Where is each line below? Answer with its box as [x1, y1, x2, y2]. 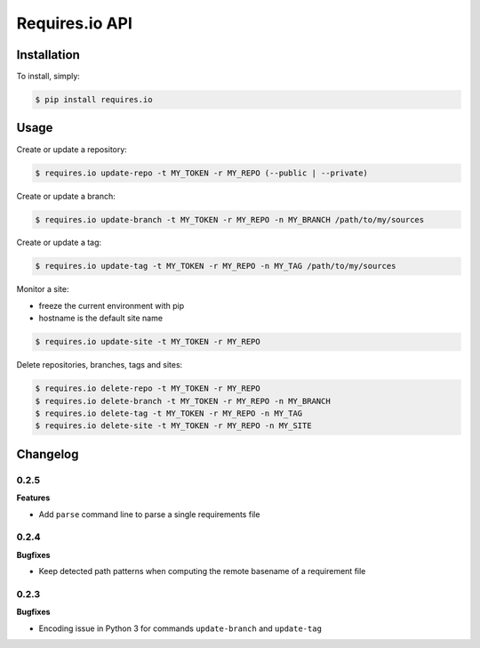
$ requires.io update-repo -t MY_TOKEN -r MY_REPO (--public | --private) [35, 167, 369, 178]
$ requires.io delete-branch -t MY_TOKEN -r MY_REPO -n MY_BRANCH [35, 396, 331, 406]
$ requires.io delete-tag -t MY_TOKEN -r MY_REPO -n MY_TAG [35, 408, 303, 418]
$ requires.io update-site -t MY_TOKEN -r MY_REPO [35, 336, 261, 347]
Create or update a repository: [16, 143, 128, 155]
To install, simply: [16, 71, 80, 82]
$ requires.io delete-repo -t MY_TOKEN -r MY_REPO [35, 384, 261, 393]
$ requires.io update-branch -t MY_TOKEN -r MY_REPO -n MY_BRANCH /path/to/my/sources [35, 215, 425, 224]
